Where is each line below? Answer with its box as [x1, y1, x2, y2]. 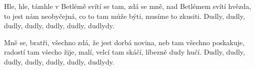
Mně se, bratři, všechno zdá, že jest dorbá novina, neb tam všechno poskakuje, [4, 37, 245, 47]
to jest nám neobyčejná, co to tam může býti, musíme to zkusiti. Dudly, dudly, [4, 10, 245, 21]
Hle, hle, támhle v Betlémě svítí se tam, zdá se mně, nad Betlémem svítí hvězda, [4, 1, 251, 11]
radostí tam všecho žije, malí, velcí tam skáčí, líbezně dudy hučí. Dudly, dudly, [4, 47, 245, 57]
